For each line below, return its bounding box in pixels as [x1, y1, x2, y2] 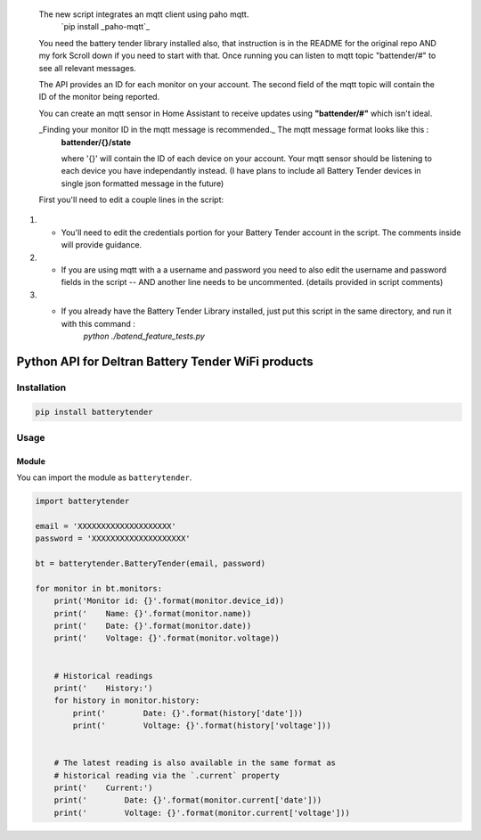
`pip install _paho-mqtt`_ [61, 21, 151, 32]
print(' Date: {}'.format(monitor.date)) [53, 620, 252, 631]
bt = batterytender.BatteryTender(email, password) [35, 559, 266, 569]
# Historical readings [53, 671, 153, 681]
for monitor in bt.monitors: [35, 583, 163, 593]
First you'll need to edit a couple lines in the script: [38, 194, 224, 205]
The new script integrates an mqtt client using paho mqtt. [38, 9, 249, 20]
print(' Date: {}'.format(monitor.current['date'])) [53, 795, 322, 805]
